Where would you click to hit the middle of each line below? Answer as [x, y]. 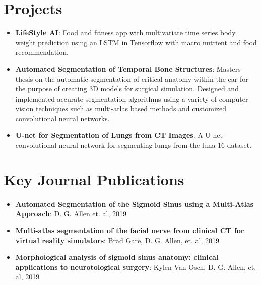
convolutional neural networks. [62, 118]
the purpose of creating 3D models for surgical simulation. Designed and [127, 89]
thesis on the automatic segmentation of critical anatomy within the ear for [132, 79]
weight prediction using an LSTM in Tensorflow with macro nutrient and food [136, 42]
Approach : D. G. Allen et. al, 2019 [71, 213]
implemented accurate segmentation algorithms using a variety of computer [132, 98]
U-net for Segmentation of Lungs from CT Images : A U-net [119, 135]
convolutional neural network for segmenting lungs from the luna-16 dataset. [134, 145]
